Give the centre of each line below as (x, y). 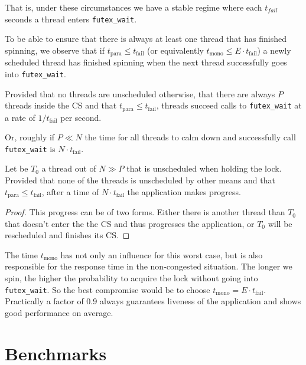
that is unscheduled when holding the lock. (204, 168)
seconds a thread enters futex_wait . (71, 19)
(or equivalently (175, 50)
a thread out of (69, 168)
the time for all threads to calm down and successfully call (190, 137)
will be (280, 223)
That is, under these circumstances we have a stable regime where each (134, 7)
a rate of (20, 117)
